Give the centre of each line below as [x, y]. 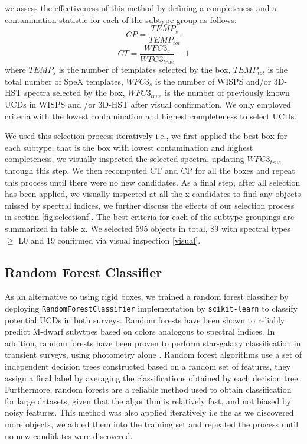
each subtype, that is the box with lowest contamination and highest [129, 147]
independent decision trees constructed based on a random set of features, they [148, 366]
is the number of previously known [227, 93]
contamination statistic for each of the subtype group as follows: [121, 19]
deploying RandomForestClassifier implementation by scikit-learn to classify [151, 308]
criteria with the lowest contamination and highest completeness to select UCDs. [151, 116]
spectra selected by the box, [75, 93]
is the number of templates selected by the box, [145, 69]
